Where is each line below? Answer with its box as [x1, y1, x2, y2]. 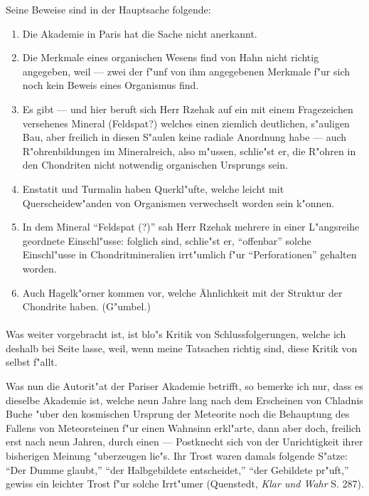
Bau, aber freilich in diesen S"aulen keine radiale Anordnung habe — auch [22, 130, 347, 144]
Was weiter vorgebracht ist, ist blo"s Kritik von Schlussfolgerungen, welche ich [6, 327, 346, 342]
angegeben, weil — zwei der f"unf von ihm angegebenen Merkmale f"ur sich [22, 63, 351, 78]
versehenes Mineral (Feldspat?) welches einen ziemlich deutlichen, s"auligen [22, 115, 350, 130]
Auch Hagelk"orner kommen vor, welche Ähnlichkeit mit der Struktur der [22, 285, 343, 300]
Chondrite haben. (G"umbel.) [22, 299, 151, 314]
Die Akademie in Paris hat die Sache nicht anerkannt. [22, 26, 257, 41]
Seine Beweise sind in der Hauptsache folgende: [6, 2, 211, 16]
